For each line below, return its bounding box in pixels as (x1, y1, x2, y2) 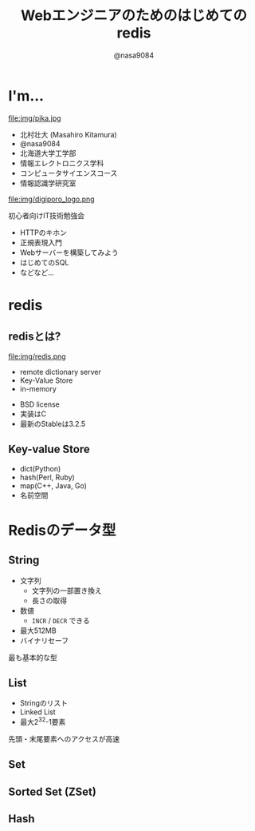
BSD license (19, 400, 60, 409)
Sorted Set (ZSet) (8, 785, 97, 798)
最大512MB (19, 626, 57, 635)
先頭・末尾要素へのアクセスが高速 (8, 734, 120, 743)
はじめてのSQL (19, 257, 69, 267)
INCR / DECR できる (31, 615, 90, 625)
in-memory (19, 384, 57, 393)
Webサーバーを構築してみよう (19, 248, 120, 257)
